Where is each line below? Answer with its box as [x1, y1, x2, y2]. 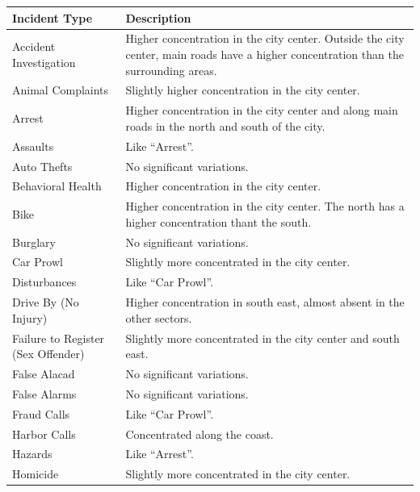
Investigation [12, 53, 76, 70]
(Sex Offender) [12, 345, 85, 362]
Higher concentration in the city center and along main [125, 102, 398, 119]
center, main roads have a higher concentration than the [125, 45, 404, 62]
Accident [12, 38, 56, 55]
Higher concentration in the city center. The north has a [125, 198, 405, 215]
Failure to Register [12, 329, 105, 346]
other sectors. [125, 309, 192, 326]
